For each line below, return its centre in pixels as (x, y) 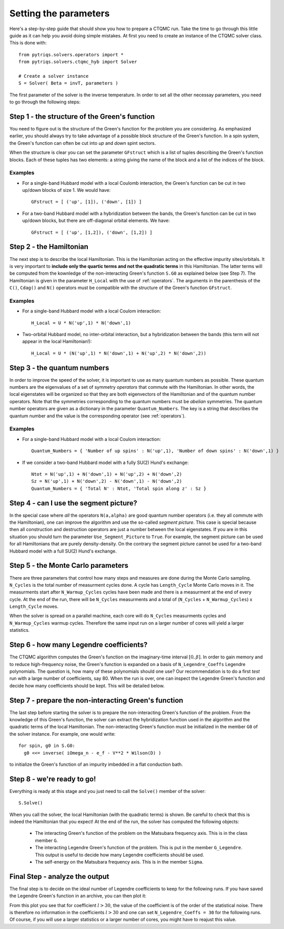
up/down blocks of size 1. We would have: (66, 190)
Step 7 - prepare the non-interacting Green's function (96, 700)
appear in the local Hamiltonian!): (57, 341)
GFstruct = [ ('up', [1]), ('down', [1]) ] (87, 202)
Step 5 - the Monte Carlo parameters (69, 566)
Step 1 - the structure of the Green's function (82, 116)
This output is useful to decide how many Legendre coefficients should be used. (120, 855)
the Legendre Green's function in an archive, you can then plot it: (78, 896)
